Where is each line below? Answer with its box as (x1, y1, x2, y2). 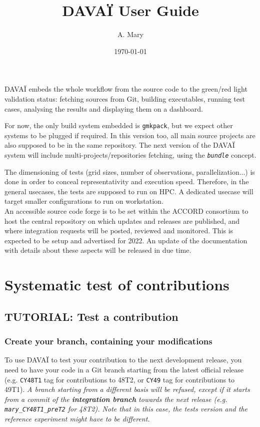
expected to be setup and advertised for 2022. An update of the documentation (4, 235, 247, 245)
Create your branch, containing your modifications (4, 335, 212, 347)
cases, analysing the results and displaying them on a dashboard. (4, 103, 203, 114)
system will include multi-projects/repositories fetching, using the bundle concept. (4, 149, 256, 160)
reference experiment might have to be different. (4, 413, 150, 423)
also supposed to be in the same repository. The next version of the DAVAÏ (4, 140, 235, 150)
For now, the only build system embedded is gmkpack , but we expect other (4, 120, 233, 131)
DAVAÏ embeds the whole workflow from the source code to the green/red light (4, 84, 247, 94)
